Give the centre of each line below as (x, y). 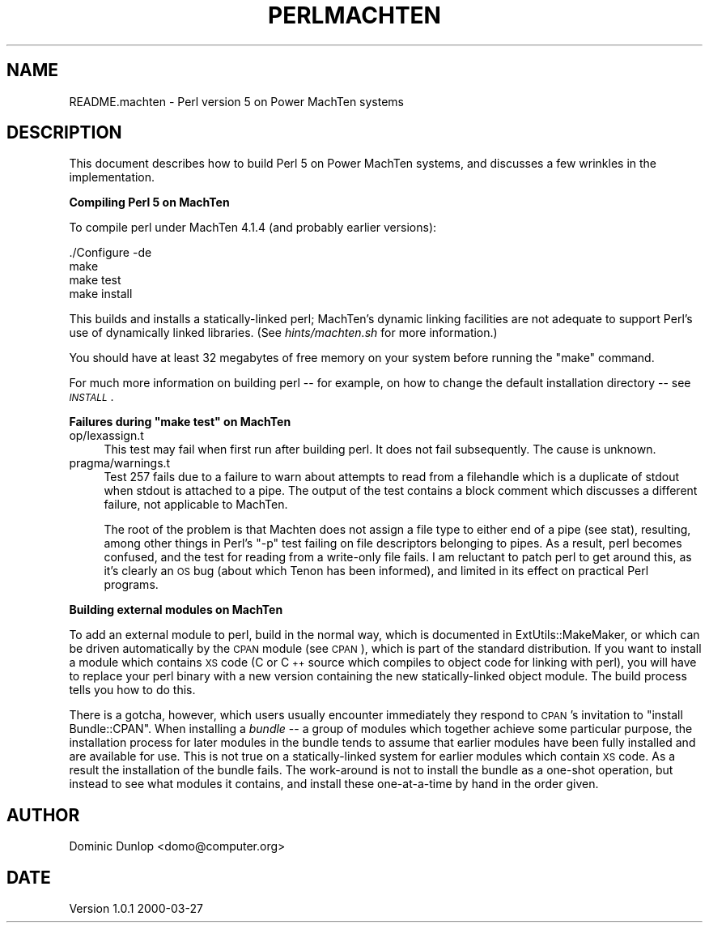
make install (101, 294)
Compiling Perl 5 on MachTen (149, 202)
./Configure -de (110, 253)
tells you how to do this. (132, 690)
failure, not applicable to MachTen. (196, 505)
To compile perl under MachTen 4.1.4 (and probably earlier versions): (253, 228)
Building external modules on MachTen (176, 610)
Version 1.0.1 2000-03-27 (136, 909)
